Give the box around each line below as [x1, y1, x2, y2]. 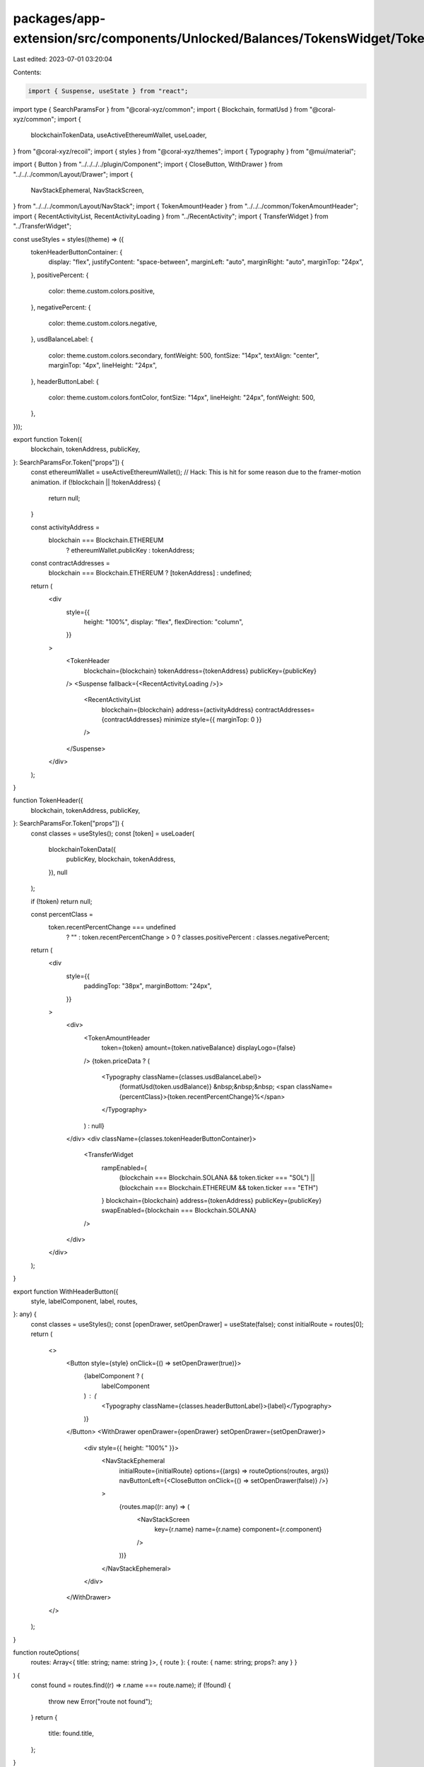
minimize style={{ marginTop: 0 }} [163, 715, 262, 724]
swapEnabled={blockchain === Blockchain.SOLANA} [101, 1206, 257, 1215]
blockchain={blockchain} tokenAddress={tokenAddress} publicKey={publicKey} [83, 667, 317, 675]
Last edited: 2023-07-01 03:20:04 [13, 55, 113, 64]
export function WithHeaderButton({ [13, 1287, 119, 1296]
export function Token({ [13, 435, 83, 444]
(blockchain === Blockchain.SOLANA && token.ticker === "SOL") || [119, 1173, 315, 1182]
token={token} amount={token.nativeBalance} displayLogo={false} [101, 1043, 296, 1052]
